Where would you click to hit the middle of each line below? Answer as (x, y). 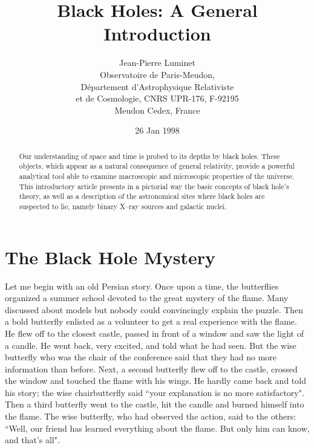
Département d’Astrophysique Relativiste (157, 86)
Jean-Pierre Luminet (157, 63)
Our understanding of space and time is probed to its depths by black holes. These (149, 156)
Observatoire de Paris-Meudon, (157, 74)
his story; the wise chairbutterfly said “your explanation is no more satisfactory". (155, 392)
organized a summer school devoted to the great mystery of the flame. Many (147, 298)
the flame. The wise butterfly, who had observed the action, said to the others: (151, 416)
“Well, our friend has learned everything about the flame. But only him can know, (157, 428)
